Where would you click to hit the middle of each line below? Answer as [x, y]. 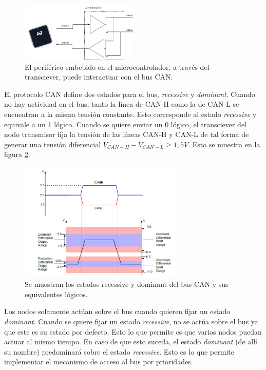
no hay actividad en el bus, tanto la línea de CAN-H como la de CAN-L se [122, 104]
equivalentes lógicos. [56, 294]
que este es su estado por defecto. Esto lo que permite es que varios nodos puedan [133, 331]
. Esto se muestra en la [224, 144]
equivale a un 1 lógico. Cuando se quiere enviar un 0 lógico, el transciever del [126, 124]
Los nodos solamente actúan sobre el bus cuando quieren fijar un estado [117, 311]
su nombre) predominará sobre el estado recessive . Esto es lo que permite [119, 351]
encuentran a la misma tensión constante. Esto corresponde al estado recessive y [130, 114]
